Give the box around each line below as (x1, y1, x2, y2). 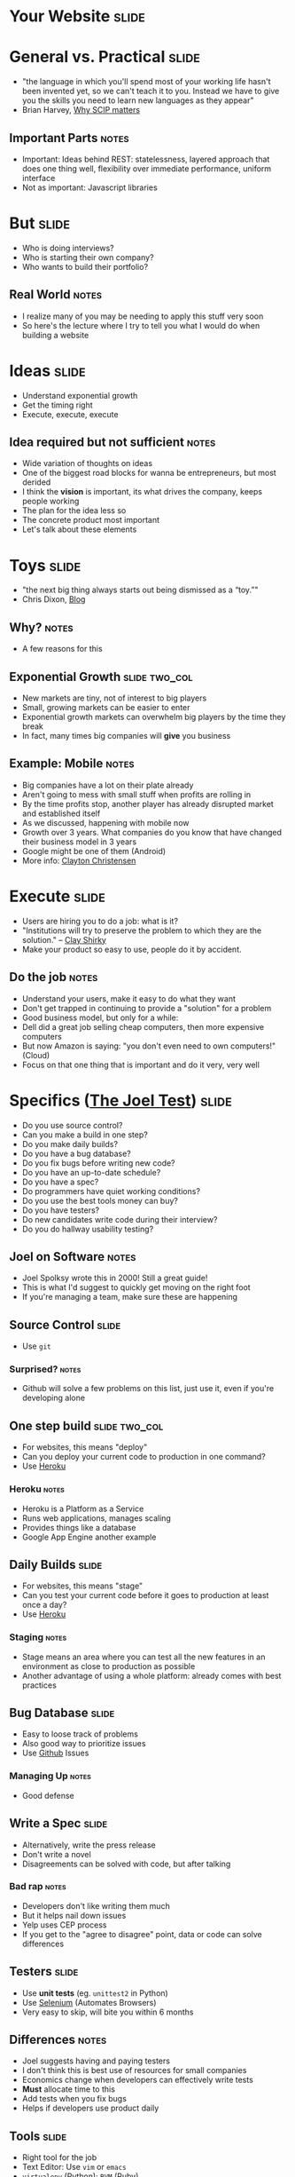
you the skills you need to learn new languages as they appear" (21, 95, 254, 106)
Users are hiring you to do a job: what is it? (21, 915, 179, 926)
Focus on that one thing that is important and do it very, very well (21, 1059, 260, 1070)
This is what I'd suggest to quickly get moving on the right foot (21, 1282, 251, 1293)
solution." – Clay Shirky (21, 934, 106, 945)
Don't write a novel (21, 1848, 91, 1859)
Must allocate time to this (21, 2084, 115, 2094)
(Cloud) (21, 1049, 50, 1060)
